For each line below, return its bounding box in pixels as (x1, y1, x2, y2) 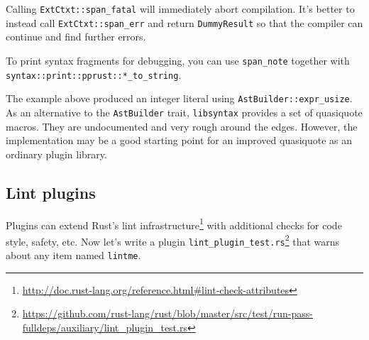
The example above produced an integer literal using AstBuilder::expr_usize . (6, 91, 353, 106)
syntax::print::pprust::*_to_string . (6, 67, 182, 82)
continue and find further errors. (6, 29, 146, 44)
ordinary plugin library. (6, 146, 107, 161)
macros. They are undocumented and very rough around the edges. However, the (6, 119, 358, 133)
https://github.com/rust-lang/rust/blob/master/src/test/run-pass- (22, 306, 313, 321)
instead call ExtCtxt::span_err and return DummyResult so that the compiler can (6, 15, 363, 30)
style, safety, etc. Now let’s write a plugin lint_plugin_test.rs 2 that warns (6, 231, 340, 248)
